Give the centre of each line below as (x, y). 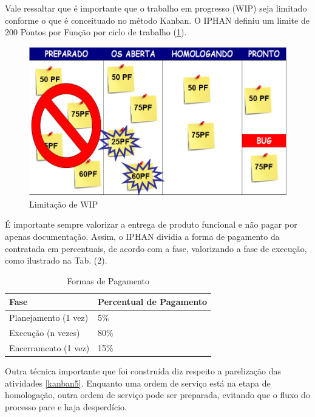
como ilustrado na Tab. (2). (56, 260)
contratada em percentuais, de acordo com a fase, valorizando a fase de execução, (156, 248)
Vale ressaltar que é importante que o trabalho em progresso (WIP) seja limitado (156, 8)
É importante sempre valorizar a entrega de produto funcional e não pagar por (151, 224)
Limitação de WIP (64, 204)
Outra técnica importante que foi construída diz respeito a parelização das (143, 370)
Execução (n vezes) (45, 332)
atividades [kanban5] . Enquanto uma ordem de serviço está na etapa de (138, 383)
